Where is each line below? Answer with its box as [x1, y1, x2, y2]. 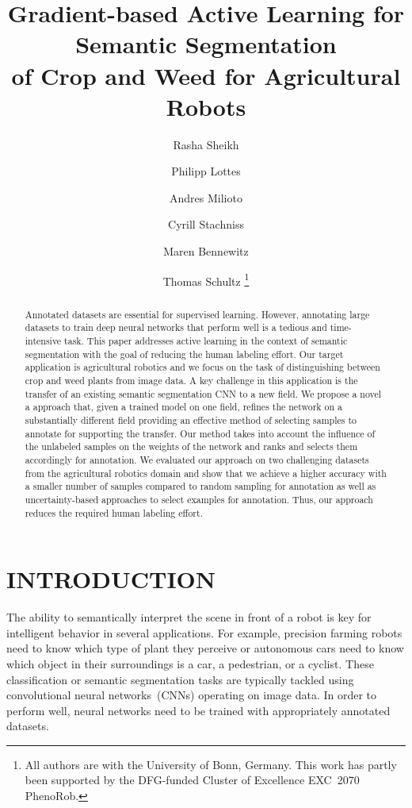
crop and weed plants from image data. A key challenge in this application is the [25, 373, 358, 387]
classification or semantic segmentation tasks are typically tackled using [6, 671, 354, 687]
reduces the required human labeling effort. [25, 506, 203, 519]
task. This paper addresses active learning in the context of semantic [64, 334, 348, 348]
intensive [25, 334, 62, 348]
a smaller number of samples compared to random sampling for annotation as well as [25, 479, 376, 493]
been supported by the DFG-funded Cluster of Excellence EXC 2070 [25, 771, 360, 788]
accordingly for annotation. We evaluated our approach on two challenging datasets [25, 452, 369, 466]
